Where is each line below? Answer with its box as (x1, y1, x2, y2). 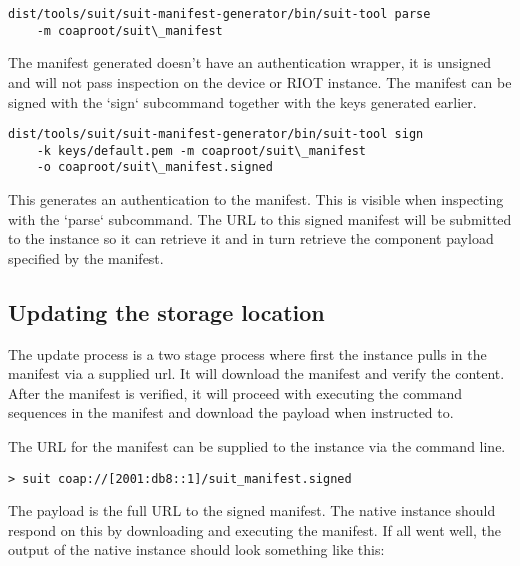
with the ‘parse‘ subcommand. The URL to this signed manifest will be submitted (8, 208, 512, 229)
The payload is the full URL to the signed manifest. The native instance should (8, 500, 496, 521)
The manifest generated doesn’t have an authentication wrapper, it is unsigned (8, 52, 492, 73)
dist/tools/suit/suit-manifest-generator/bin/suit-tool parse (8, 7, 431, 21)
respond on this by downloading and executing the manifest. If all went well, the (8, 519, 502, 540)
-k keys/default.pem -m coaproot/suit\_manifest (36, 143, 366, 158)
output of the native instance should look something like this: (8, 539, 385, 560)
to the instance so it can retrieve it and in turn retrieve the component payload (8, 228, 494, 249)
